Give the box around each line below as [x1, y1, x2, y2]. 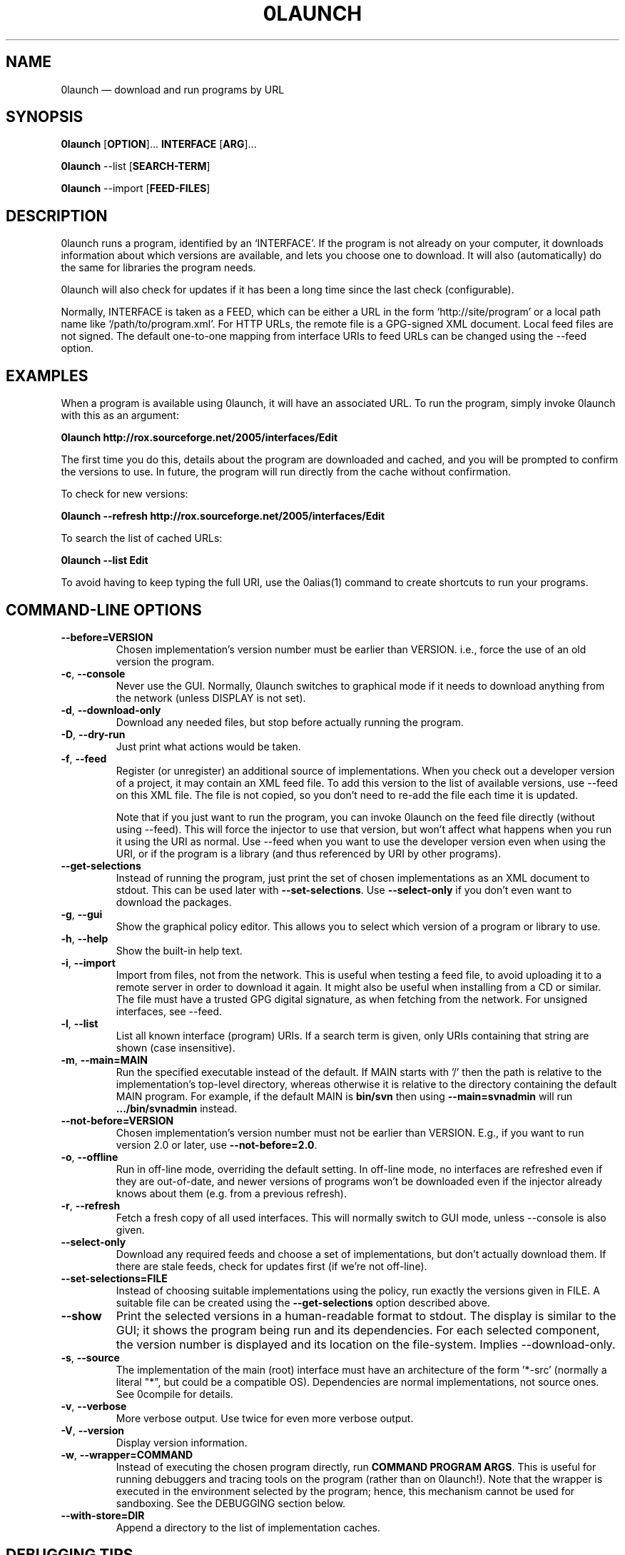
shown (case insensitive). [116, 1041, 235, 1054]
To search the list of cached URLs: [61, 532, 223, 545]
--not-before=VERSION [61, 1114, 174, 1127]
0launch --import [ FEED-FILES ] [61, 182, 210, 195]
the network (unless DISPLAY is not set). [116, 691, 306, 704]
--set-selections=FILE [61, 1272, 168, 1284]
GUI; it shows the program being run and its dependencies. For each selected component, [116, 1322, 600, 1337]
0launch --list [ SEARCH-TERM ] [61, 160, 210, 173]
